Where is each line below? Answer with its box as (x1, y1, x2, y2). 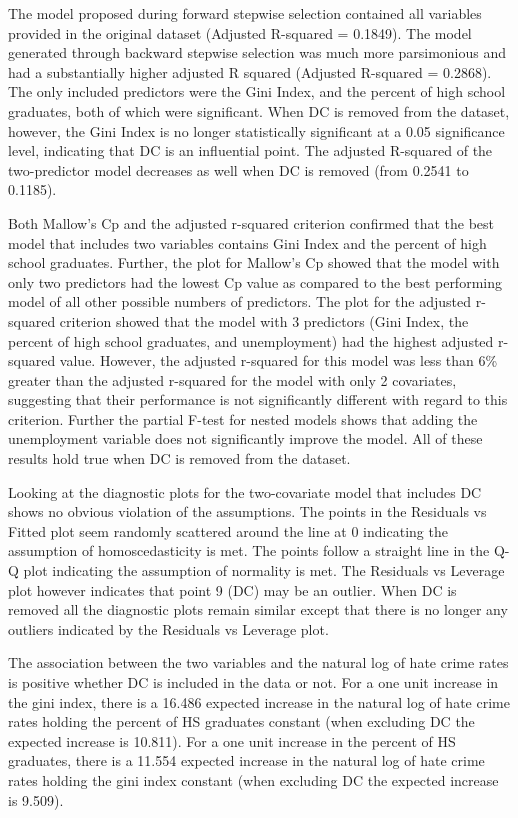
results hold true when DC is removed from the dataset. (8, 448, 351, 469)
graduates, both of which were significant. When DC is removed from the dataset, (8, 100, 510, 121)
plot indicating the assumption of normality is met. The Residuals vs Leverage (23, 560, 505, 581)
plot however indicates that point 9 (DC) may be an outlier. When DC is (8, 579, 457, 600)
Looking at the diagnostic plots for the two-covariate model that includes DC (8, 481, 482, 502)
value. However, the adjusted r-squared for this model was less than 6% (59, 350, 498, 371)
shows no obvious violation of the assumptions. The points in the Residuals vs (8, 501, 487, 522)
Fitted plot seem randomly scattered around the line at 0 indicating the (8, 520, 448, 541)
